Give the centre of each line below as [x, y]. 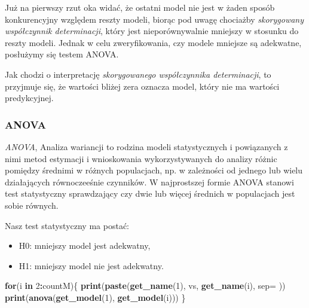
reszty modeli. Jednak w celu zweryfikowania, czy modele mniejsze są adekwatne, [153, 42]
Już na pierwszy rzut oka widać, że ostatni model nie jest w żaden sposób [140, 7]
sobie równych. [32, 205]
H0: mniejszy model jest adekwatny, [85, 246]
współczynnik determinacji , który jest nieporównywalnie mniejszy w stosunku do [152, 31]
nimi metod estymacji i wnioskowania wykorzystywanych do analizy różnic [141, 158]
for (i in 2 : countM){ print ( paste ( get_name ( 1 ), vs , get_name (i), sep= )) [145, 286]
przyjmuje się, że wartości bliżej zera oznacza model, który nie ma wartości [142, 86]
